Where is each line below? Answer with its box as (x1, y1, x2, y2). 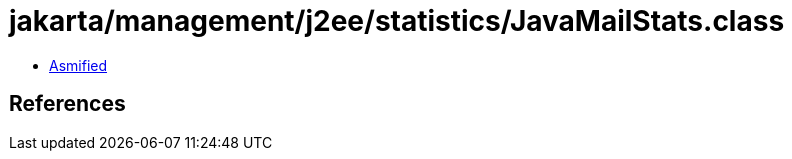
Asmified (49, 56, 108, 74)
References (9, 91, 126, 117)
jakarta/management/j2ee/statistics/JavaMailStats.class (9, 4, 785, 38)
